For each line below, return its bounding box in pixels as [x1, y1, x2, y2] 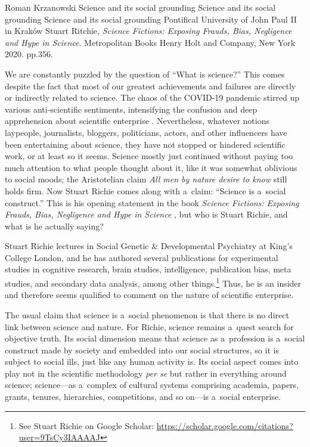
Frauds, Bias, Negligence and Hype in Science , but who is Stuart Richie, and [5, 208, 288, 221]
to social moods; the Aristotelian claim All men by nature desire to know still [5, 173, 287, 185]
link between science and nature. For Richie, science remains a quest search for [5, 320, 294, 333]
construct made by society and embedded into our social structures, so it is [5, 343, 279, 356]
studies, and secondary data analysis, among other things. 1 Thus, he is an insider [5, 275, 302, 289]
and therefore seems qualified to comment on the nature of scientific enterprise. [5, 288, 294, 301]
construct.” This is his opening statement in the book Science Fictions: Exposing [5, 196, 299, 209]
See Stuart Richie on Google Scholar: [18, 419, 154, 432]
